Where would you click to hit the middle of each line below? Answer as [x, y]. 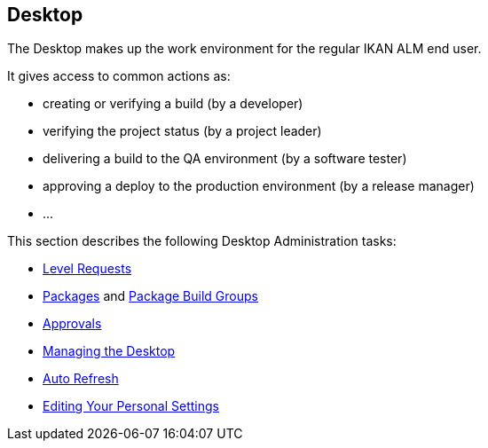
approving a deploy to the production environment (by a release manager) [259, 186]
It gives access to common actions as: [119, 76]
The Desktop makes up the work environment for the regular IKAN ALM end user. [244, 49]
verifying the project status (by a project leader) [182, 131]
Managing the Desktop [109, 351]
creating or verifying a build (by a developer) [173, 104]
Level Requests [87, 269]
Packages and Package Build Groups [150, 296]
